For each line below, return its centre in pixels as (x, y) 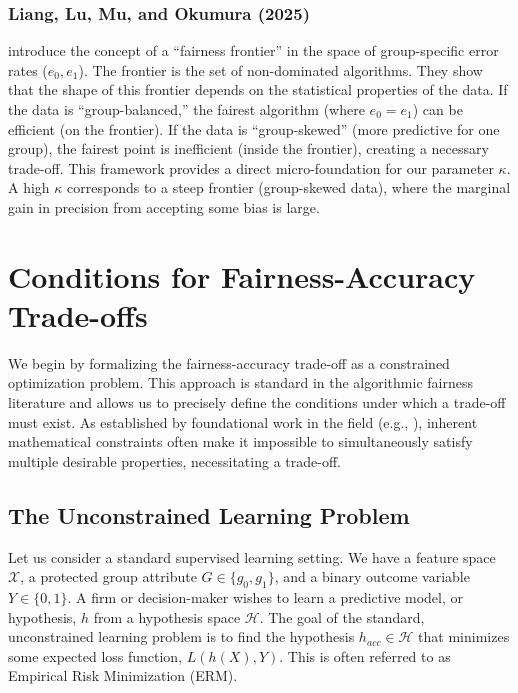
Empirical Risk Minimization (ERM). (123, 675)
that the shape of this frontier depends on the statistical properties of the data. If (258, 89)
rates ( (28, 69)
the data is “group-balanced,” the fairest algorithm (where (186, 109)
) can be (437, 109)
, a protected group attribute (108, 576)
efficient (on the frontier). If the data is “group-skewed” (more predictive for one (254, 128)
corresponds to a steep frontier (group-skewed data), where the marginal (289, 187)
